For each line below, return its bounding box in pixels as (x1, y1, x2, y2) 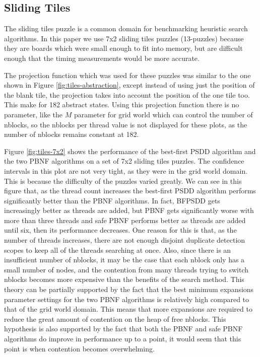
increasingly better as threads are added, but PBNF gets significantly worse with (4, 205, 254, 216)
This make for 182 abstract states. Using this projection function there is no (4, 99, 239, 110)
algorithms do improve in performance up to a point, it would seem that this (4, 333, 241, 344)
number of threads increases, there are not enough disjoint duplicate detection (4, 235, 245, 245)
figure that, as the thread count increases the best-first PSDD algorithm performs (4, 185, 256, 196)
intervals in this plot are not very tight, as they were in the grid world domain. (4, 165, 248, 176)
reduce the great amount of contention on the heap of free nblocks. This (4, 313, 226, 324)
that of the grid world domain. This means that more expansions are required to (4, 304, 252, 314)
